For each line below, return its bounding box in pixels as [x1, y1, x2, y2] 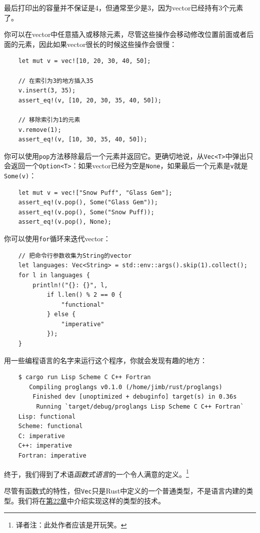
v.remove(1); [18, 126, 61, 133]
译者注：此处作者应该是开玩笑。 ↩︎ [15, 520, 127, 530]
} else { [46, 311, 76, 318]
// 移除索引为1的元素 [18, 116, 80, 123]
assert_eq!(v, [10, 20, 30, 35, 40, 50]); [18, 96, 161, 104]
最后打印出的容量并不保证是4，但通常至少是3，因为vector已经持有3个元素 [4, 2, 243, 12]
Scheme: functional [18, 423, 83, 430]
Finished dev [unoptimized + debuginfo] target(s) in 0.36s [32, 393, 237, 401]
